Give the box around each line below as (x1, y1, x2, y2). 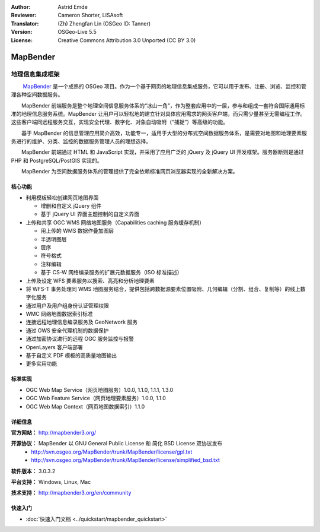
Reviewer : (11, 12, 37, 19)
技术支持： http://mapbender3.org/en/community (11, 489, 132, 496)
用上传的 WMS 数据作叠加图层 (40, 227, 114, 235)
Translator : (11, 20, 39, 27)
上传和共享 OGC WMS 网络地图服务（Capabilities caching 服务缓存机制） (25, 218, 204, 226)
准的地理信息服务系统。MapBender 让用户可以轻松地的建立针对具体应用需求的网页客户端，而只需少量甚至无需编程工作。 (11, 110, 306, 117)
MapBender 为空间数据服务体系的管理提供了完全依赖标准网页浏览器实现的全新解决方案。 (21, 168, 238, 175)
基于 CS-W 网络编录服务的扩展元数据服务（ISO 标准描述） (40, 269, 183, 276)
